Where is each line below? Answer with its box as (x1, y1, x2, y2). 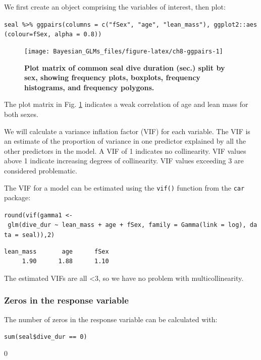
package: (4, 192, 31, 203)
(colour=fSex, (4, 31, 51, 38)
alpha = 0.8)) (55, 31, 102, 38)
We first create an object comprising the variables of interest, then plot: (4, 2, 226, 12)
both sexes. (4, 108, 38, 119)
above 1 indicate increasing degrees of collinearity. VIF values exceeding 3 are (4, 155, 244, 166)
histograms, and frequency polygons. (24, 82, 154, 92)
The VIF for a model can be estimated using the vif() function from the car (4, 182, 245, 193)
